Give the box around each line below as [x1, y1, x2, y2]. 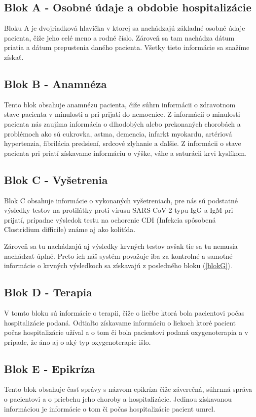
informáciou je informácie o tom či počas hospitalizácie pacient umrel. [4, 403, 216, 414]
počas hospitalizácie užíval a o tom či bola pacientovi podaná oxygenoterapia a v [4, 327, 249, 337]
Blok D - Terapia [4, 284, 92, 300]
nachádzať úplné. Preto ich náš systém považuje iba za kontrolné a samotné [4, 250, 233, 261]
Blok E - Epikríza [4, 361, 95, 376]
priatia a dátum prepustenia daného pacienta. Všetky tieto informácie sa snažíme [4, 42, 250, 52]
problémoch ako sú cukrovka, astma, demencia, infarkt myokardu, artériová [4, 128, 232, 139]
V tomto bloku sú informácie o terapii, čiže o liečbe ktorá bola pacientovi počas [4, 307, 245, 318]
